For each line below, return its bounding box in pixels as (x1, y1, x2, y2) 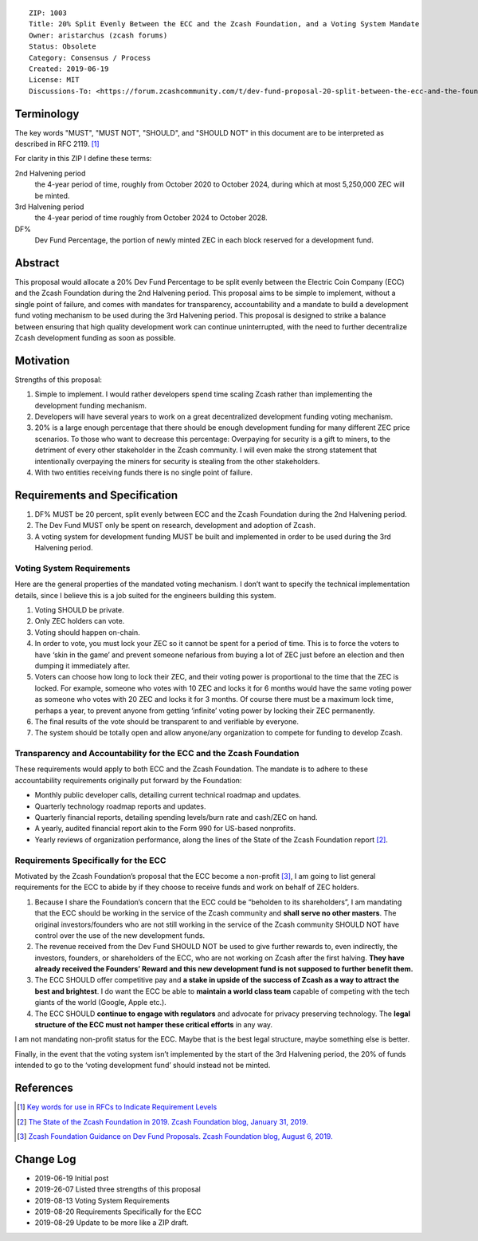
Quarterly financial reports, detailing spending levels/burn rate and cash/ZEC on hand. (34, 813, 318, 822)
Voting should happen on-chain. (34, 627, 140, 637)
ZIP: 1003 (29, 9, 67, 18)
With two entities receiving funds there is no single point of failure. (34, 467, 253, 478)
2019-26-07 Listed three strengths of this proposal (34, 1184, 201, 1194)
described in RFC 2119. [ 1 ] (14, 140, 100, 149)
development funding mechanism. (34, 400, 147, 410)
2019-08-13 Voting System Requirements (34, 1196, 170, 1205)
